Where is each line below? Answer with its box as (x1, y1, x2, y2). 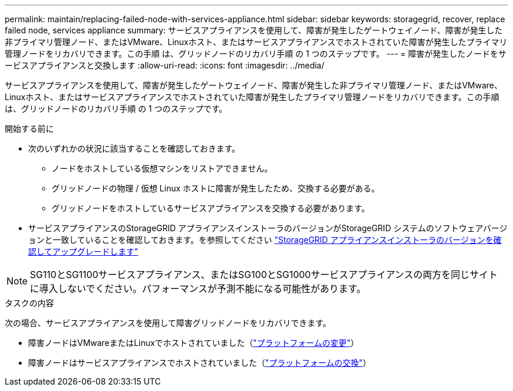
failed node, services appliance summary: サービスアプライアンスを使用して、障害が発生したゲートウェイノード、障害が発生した (5, 25, 503, 35)
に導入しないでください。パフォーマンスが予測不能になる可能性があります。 (30, 283, 366, 294)
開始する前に (5, 124, 54, 133)
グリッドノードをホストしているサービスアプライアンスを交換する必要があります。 (52, 203, 370, 213)
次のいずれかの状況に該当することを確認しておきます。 (28, 143, 240, 153)
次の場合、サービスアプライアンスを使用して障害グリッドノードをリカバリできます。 (5, 318, 331, 328)
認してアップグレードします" (28, 246, 139, 256)
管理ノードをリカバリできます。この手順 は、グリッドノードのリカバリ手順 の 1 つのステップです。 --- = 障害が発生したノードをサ (5, 49, 507, 59)
